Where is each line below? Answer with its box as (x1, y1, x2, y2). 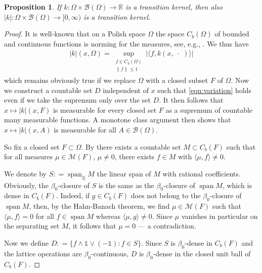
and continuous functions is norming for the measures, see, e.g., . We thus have (4, 38, 249, 49)
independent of (103, 84, 149, 95)
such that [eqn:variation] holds (157, 84, 252, 95)
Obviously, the (4, 179, 49, 190)
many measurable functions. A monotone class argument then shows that (4, 114, 231, 125)
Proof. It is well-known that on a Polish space (4, 28, 146, 39)
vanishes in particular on (181, 210, 258, 221)
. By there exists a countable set (81, 141, 181, 152)
